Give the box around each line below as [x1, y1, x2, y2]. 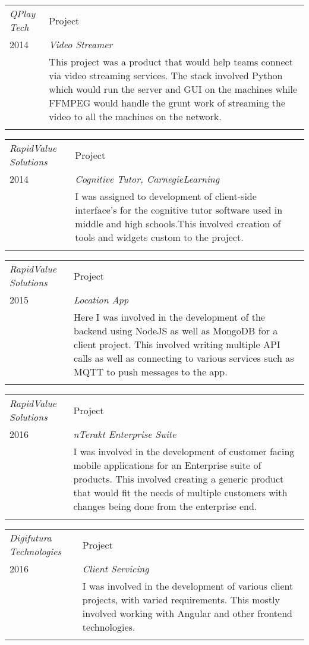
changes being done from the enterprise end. [73, 499, 257, 513]
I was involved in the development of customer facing [73, 444, 295, 458]
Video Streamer [49, 37, 113, 51]
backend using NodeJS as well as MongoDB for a [74, 324, 278, 337]
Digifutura [10, 531, 52, 544]
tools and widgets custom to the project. [75, 230, 244, 244]
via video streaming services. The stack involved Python [49, 68, 283, 82]
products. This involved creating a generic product [73, 472, 284, 486]
